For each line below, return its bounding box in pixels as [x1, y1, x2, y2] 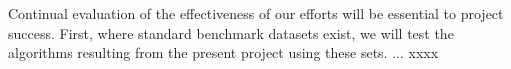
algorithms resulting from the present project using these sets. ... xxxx [8, 42, 439, 63]
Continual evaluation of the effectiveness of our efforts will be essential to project [8, 3, 504, 23]
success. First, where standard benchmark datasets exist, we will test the [8, 22, 454, 43]
